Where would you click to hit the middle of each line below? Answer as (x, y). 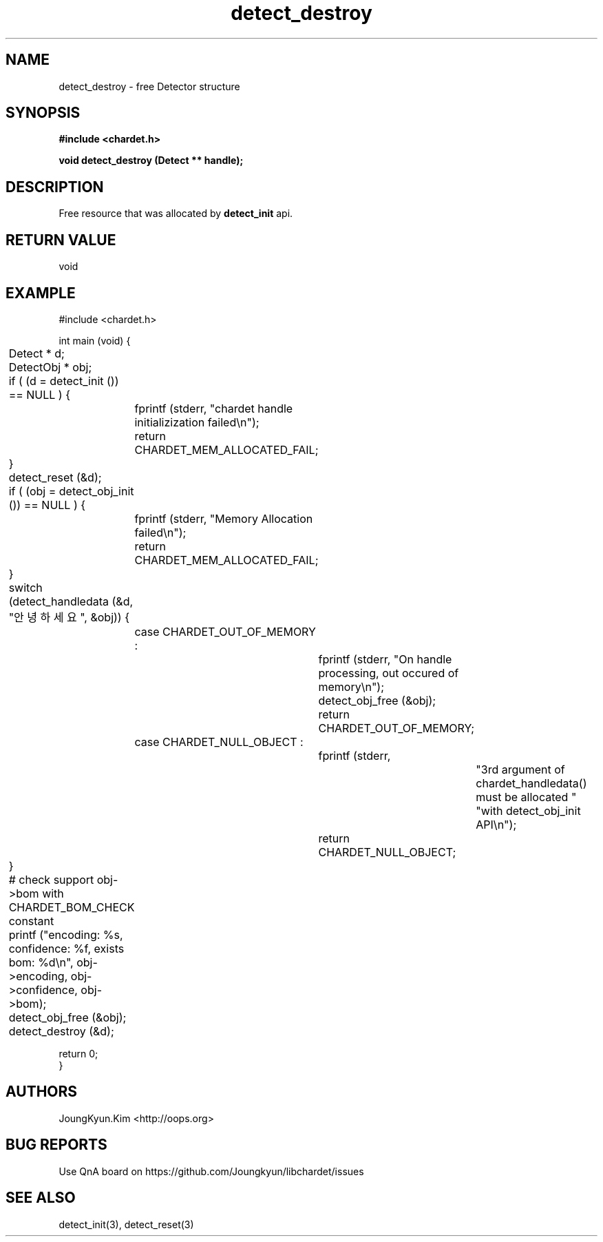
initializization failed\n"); (197, 422)
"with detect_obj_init (528, 810)
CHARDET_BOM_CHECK (72, 907)
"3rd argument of (520, 769)
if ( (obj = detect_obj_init (71, 491)
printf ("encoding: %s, (66, 934)
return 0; (78, 1053)
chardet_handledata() (531, 783)
